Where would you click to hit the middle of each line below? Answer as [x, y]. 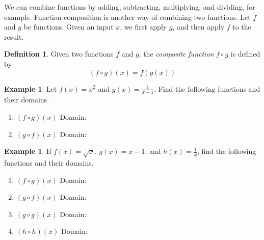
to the [242, 27]
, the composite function [176, 54]
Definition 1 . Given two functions [59, 54]
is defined [245, 54]
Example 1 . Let [31, 88]
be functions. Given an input [69, 27]
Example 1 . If [28, 151]
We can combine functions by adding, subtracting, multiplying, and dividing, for [130, 7]
